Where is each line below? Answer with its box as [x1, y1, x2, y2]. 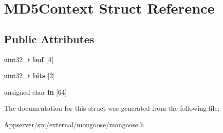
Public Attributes [4, 31, 94, 46]
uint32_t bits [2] [4, 70, 55, 81]
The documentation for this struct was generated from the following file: [4, 103, 220, 113]
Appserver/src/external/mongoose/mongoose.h [4, 119, 144, 129]
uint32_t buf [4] [4, 54, 54, 64]
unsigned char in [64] [4, 86, 67, 97]
